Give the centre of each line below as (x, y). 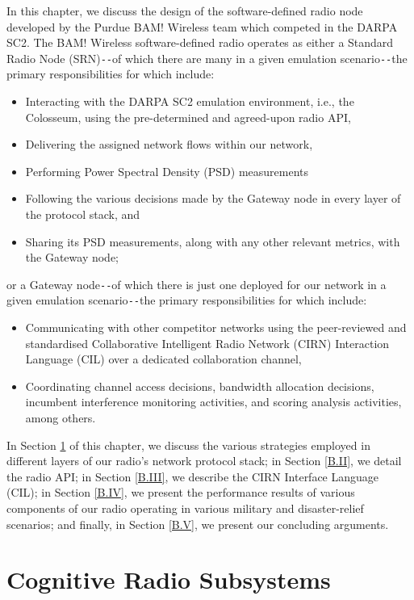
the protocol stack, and (83, 214)
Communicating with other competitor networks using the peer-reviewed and (216, 327)
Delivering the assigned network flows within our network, (169, 144)
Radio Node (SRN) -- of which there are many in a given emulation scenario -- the (207, 58)
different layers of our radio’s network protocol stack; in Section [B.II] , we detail (204, 461)
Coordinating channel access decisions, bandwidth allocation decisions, (200, 386)
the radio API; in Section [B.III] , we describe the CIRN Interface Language (193, 476)
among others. (61, 418)
